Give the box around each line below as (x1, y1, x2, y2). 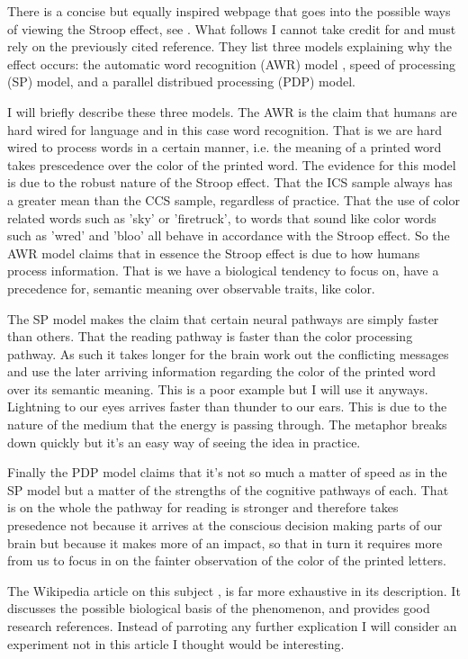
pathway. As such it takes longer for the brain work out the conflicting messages (7, 344, 449, 363)
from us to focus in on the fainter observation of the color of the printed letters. (7, 551, 446, 570)
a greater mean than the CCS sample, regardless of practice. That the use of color (7, 190, 460, 209)
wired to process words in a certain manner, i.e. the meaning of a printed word (7, 138, 442, 157)
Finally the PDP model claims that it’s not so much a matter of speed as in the (7, 463, 447, 482)
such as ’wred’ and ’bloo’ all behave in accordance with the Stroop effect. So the (7, 226, 450, 245)
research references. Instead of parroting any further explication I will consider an (7, 617, 457, 635)
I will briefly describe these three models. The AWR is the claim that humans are (7, 102, 457, 121)
